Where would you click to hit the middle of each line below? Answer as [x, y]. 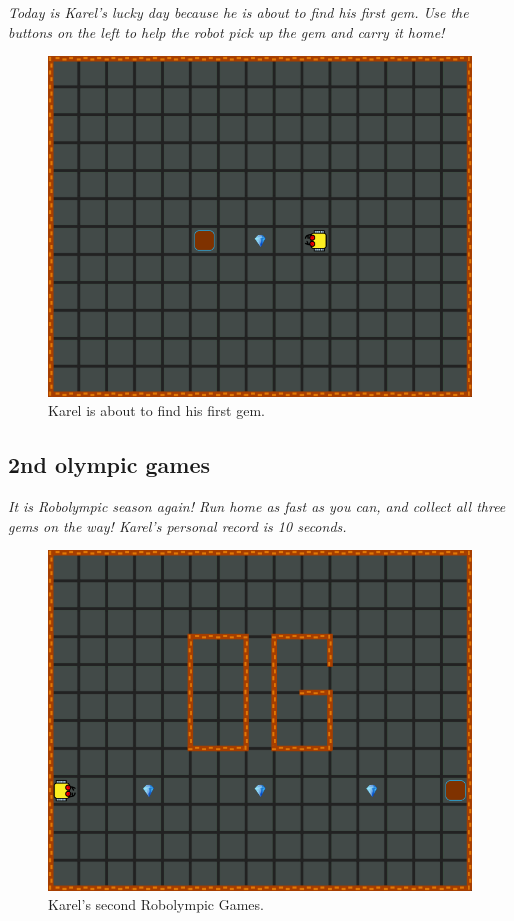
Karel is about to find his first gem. [156, 410]
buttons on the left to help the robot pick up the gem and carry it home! [226, 31]
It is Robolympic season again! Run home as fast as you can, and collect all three [257, 506]
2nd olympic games [109, 464]
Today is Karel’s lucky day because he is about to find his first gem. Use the [238, 12]
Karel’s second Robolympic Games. [156, 904]
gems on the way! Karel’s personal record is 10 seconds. [177, 525]
